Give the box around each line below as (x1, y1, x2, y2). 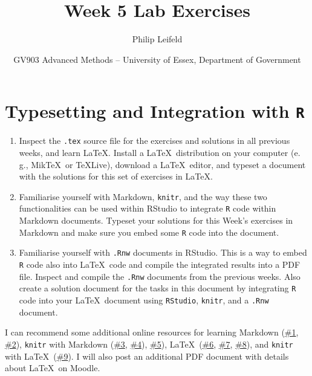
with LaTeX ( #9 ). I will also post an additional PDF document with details (5, 349, 289, 362)
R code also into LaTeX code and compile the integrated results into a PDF (19, 258, 301, 271)
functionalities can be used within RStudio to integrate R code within (19, 202, 276, 215)
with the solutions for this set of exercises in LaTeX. (19, 170, 213, 183)
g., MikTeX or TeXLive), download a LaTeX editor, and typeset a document (19, 158, 306, 170)
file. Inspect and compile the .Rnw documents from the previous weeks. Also (19, 270, 301, 282)
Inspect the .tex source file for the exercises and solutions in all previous (19, 134, 290, 147)
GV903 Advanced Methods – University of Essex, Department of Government (13, 53, 301, 65)
